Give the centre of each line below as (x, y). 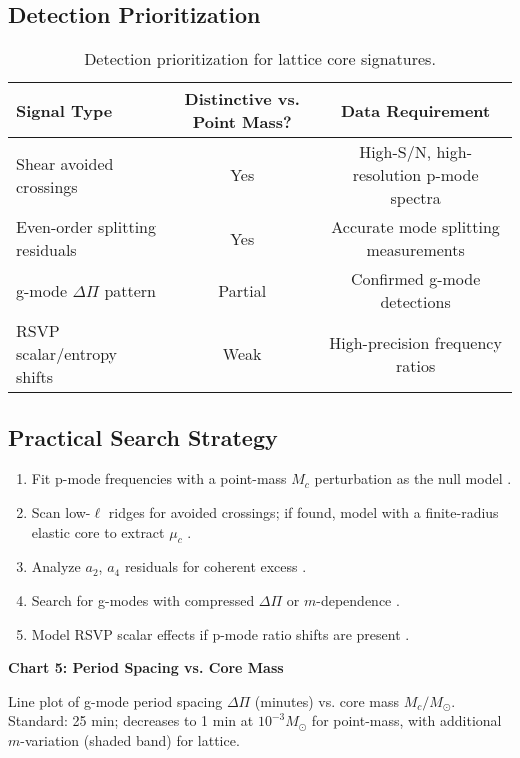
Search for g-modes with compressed (143, 599)
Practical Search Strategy (143, 436)
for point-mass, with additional (406, 720)
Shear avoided (65, 163)
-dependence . (358, 599)
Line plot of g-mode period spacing (115, 700)
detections (415, 302)
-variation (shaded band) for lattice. (130, 739)
